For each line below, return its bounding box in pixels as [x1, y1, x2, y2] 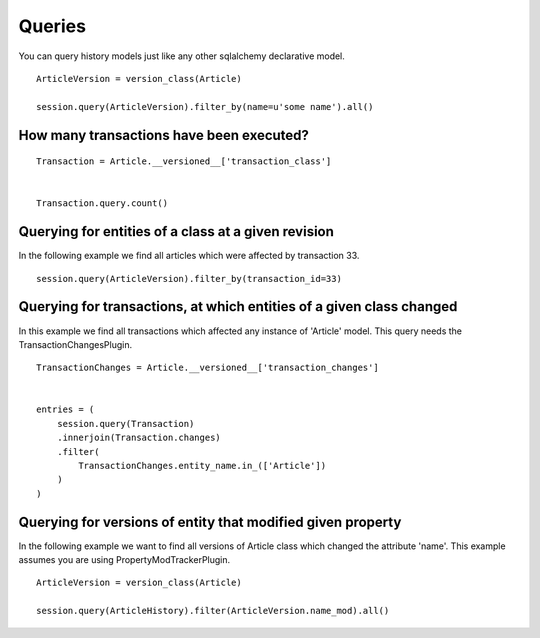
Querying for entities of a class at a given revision [18, 223, 335, 240]
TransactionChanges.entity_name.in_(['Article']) [78, 460, 327, 472]
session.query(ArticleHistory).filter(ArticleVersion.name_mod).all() [36, 605, 390, 617]
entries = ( [36, 404, 95, 415]
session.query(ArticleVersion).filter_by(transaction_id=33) [36, 273, 342, 284]
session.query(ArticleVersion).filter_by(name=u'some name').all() [36, 101, 374, 112]
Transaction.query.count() [36, 198, 169, 209]
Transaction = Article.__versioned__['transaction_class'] [36, 156, 332, 167]
